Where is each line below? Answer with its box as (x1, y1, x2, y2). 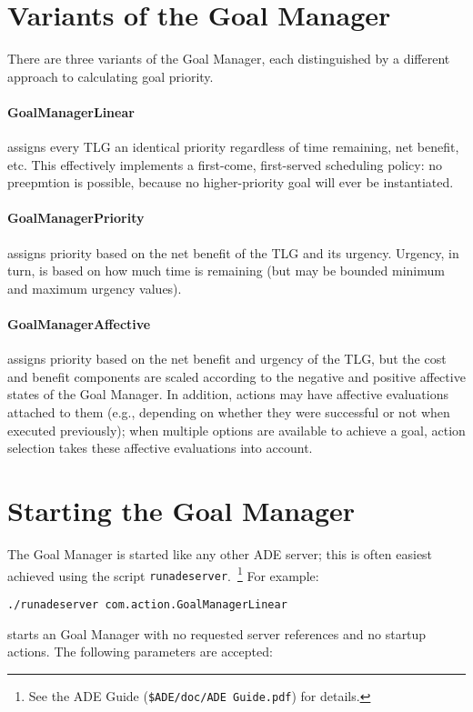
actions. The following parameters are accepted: (7, 642, 273, 661)
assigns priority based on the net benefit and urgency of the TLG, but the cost (7, 349, 447, 368)
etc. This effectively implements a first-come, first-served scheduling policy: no (7, 155, 443, 174)
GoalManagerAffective (7, 315, 151, 334)
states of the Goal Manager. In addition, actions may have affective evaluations (7, 385, 448, 404)
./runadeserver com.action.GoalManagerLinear (7, 597, 287, 611)
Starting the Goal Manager (7, 492, 356, 529)
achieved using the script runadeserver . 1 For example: (7, 563, 319, 585)
